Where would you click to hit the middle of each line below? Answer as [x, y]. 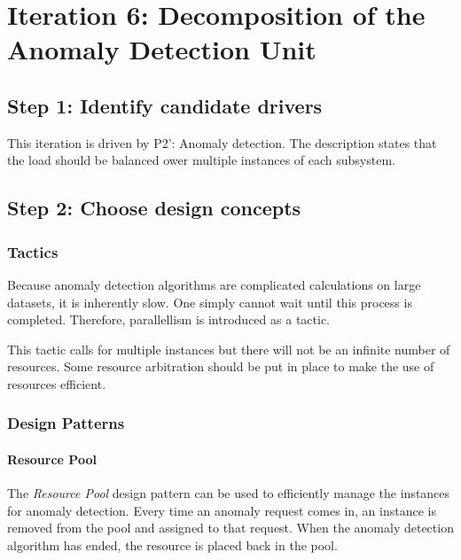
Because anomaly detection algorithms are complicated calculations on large [214, 284]
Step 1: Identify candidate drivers [165, 105]
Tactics [33, 251]
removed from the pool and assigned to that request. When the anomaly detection [230, 528]
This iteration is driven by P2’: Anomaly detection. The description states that [222, 142]
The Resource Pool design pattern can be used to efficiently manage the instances [229, 493]
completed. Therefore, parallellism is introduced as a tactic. [168, 319]
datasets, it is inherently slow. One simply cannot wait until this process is [210, 302]
